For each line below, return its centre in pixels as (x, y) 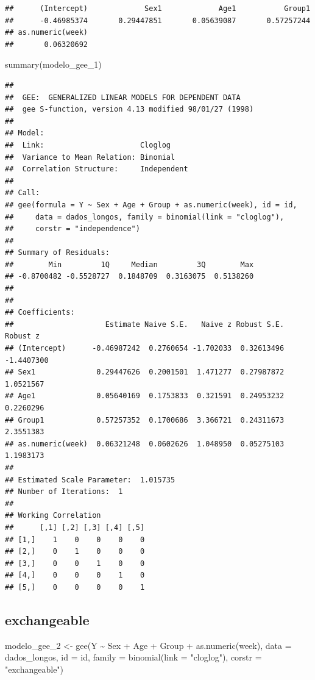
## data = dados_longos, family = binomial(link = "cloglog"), (145, 217)
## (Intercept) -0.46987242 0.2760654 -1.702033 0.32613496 (145, 349)
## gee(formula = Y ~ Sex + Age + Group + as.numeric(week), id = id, (151, 205)
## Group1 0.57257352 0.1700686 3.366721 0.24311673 (145, 420)
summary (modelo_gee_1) (53, 64)
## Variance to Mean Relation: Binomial (90, 157)
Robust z (23, 336)
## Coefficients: (40, 313)
